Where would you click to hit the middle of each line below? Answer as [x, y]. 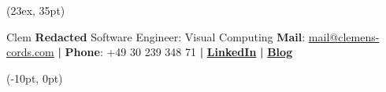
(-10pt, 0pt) [35, 78]
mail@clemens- [344, 36]
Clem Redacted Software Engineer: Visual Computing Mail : [156, 36]
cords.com [30, 52]
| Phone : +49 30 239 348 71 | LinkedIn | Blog [175, 52]
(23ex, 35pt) [36, 10]
